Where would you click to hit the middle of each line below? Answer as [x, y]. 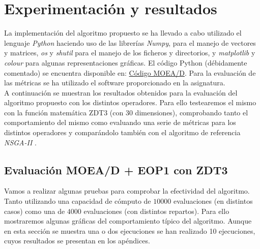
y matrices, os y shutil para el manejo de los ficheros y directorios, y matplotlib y [130, 53]
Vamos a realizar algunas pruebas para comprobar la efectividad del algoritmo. [127, 191]
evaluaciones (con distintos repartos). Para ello [156, 211]
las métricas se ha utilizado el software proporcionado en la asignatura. [115, 83]
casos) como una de [35, 211]
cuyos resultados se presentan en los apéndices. [77, 241]
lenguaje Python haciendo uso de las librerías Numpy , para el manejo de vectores [130, 42]
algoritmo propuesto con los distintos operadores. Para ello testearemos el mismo [130, 102]
